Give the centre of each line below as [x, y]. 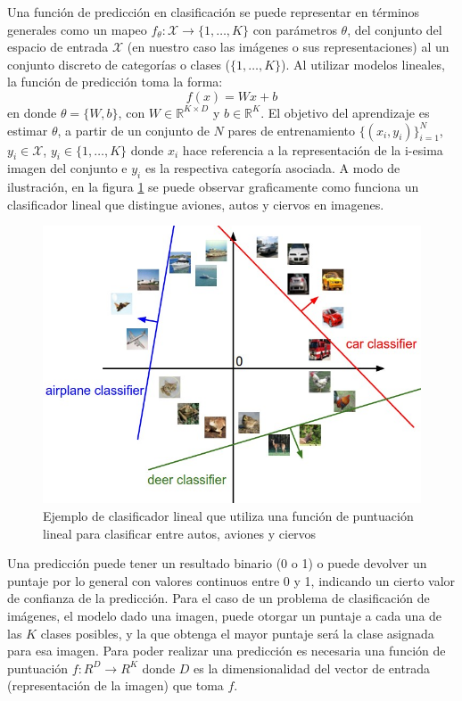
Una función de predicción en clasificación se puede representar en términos [214, 12]
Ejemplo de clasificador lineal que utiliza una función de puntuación [228, 516]
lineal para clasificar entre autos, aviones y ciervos [180, 533]
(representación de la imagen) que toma [115, 685]
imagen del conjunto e [67, 168]
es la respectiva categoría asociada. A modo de [272, 168]
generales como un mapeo [77, 29]
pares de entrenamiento [291, 130]
